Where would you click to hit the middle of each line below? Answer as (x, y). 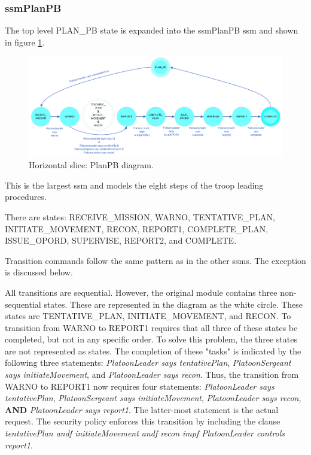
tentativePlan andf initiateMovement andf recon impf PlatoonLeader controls (145, 433)
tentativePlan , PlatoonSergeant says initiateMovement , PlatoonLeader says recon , (153, 398)
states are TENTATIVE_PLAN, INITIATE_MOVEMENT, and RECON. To (148, 316)
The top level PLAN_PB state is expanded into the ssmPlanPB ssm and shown (152, 30)
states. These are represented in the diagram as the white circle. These (173, 304)
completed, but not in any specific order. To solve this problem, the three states (151, 339)
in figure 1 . (25, 42)
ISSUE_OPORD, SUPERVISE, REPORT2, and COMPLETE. (121, 240)
